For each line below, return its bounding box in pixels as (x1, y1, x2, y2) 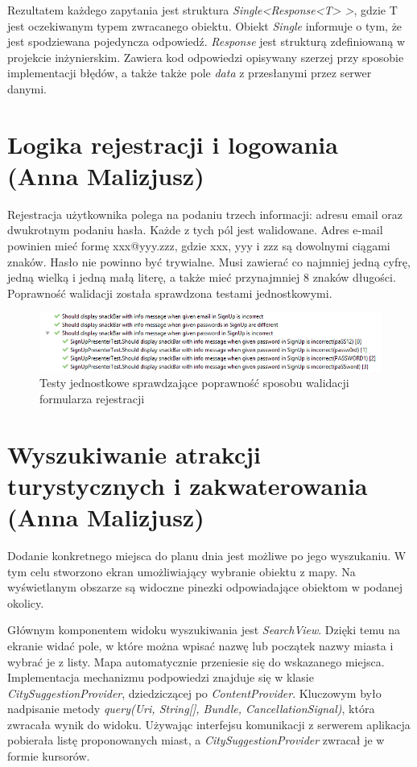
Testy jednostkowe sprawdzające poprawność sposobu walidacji (39, 374, 349, 391)
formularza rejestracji (39, 390, 145, 406)
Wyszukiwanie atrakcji (7, 437, 262, 470)
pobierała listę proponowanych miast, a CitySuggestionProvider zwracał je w (7, 732, 385, 748)
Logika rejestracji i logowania (7, 127, 338, 160)
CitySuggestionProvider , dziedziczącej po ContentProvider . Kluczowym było (7, 684, 382, 701)
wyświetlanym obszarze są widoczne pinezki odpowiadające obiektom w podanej (7, 579, 403, 596)
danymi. (7, 80, 47, 97)
